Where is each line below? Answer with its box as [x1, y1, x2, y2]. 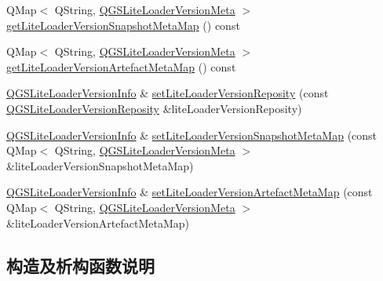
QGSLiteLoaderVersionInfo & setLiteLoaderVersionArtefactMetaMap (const [6, 184, 373, 200]
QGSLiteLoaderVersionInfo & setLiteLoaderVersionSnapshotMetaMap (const [6, 126, 378, 143]
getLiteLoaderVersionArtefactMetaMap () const [6, 58, 236, 75]
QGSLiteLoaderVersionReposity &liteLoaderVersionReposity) [6, 100, 302, 116]
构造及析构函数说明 [6, 253, 155, 277]
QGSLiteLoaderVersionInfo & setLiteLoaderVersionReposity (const [6, 85, 329, 101]
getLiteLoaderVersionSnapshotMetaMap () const [6, 16, 240, 33]
